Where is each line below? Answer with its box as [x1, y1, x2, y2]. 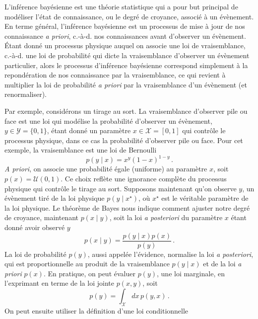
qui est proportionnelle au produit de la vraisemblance [4, 258, 170, 269]
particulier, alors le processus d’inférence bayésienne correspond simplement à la [4, 60, 248, 70]
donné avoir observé [4, 222, 65, 232]
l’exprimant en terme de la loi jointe [4, 278, 114, 288]
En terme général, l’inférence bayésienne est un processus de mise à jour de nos [4, 21, 245, 31]
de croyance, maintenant [4, 212, 78, 223]
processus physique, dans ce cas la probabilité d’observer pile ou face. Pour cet [4, 135, 243, 145]
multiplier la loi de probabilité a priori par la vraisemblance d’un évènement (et [4, 79, 247, 89]
